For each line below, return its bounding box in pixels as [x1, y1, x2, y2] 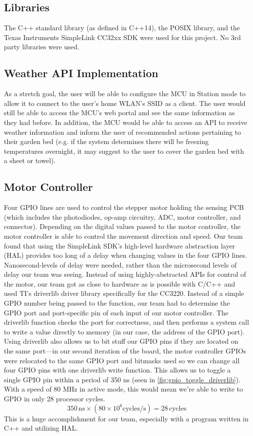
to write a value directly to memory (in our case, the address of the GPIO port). [4, 326, 245, 336]
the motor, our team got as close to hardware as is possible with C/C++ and [4, 278, 235, 289]
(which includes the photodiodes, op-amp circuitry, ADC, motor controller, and [4, 211, 241, 222]
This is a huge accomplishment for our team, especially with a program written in [4, 413, 249, 423]
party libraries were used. [4, 42, 79, 52]
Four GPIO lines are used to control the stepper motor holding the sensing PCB [4, 202, 244, 212]
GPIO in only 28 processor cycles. [4, 394, 105, 404]
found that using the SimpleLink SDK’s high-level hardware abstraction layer [4, 240, 235, 250]
